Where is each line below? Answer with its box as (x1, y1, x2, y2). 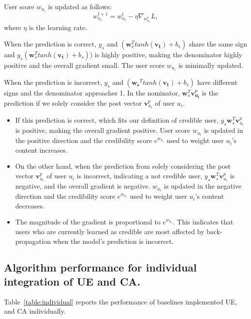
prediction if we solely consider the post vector (4, 98, 142, 108)
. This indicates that (173, 217, 234, 227)
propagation (15, 236, 51, 246)
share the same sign (189, 38, 247, 48)
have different (197, 77, 237, 87)
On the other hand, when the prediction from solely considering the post (15, 161, 231, 171)
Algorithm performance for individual (4, 259, 197, 274)
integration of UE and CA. (4, 274, 141, 288)
